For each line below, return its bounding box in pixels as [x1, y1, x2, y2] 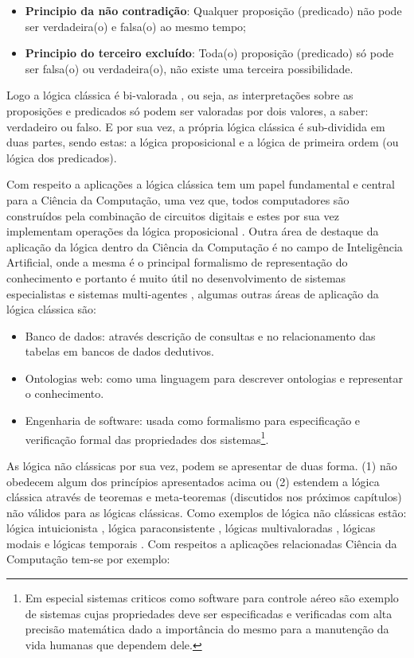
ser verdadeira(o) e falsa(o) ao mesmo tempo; [25, 18, 246, 34]
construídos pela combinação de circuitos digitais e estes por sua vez [6, 207, 339, 224]
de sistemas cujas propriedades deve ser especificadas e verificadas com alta [25, 605, 393, 621]
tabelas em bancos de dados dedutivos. [25, 343, 214, 360]
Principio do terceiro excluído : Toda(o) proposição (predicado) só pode [25, 45, 394, 61]
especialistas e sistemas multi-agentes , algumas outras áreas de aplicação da [6, 285, 379, 302]
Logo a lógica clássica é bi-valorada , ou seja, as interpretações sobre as [6, 87, 353, 103]
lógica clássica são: [6, 301, 96, 317]
